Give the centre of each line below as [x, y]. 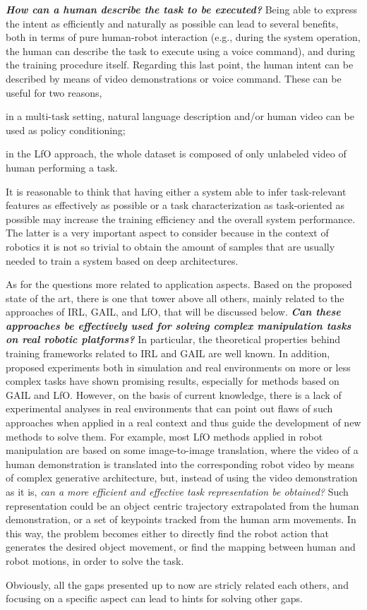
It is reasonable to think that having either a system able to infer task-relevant [176, 191]
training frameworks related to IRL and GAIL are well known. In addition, [168, 353]
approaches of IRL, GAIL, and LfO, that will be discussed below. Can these [173, 312]
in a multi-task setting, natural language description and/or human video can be [180, 116]
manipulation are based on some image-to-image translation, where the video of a [182, 450]
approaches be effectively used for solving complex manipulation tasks [179, 325]
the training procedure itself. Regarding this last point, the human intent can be [180, 65]
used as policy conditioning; [66, 130]
